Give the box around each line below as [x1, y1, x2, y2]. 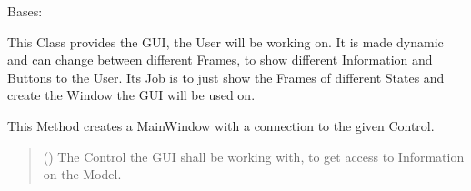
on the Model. [43, 165, 122, 184]
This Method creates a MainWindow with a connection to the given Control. [7, 116, 435, 135]
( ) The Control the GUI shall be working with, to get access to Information [43, 146, 465, 166]
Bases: [7, 2, 43, 20]
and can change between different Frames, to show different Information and [7, 50, 433, 69]
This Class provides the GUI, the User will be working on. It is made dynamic [7, 32, 444, 51]
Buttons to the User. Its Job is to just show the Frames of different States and [7, 67, 445, 86]
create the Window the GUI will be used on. [7, 85, 256, 105]
